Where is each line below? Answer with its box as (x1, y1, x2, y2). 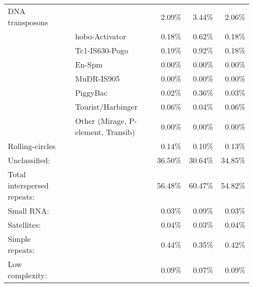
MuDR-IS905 (75, 73, 120, 84)
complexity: (8, 270, 47, 281)
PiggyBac (75, 87, 108, 98)
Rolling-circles (8, 140, 56, 152)
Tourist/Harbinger (75, 101, 138, 112)
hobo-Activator (75, 31, 126, 42)
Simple (8, 233, 31, 244)
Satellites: (8, 219, 41, 230)
